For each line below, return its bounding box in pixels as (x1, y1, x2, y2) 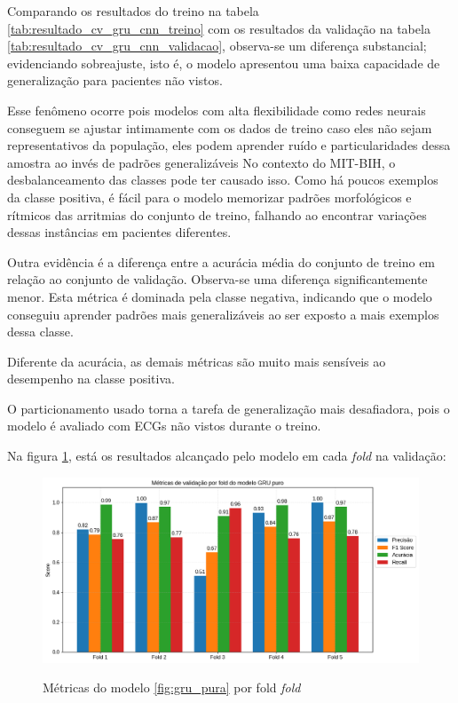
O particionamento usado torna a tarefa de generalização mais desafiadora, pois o (7, 399, 450, 417)
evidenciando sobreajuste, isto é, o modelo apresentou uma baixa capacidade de (7, 53, 440, 72)
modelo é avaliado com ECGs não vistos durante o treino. (7, 416, 321, 435)
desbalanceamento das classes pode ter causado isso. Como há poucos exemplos (7, 170, 438, 189)
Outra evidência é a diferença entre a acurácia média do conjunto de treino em (7, 252, 436, 271)
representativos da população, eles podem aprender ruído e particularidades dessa (7, 136, 451, 154)
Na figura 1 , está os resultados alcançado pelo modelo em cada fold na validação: (7, 446, 446, 465)
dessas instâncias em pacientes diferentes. (7, 223, 232, 241)
